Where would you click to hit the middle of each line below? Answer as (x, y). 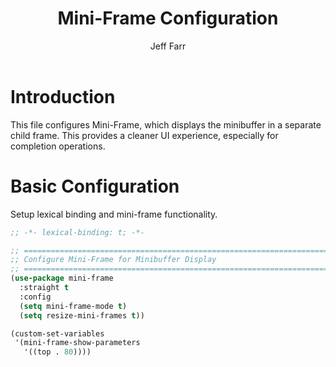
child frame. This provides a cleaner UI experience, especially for (144, 135)
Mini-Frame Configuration (168, 18)
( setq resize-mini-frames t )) (82, 315)
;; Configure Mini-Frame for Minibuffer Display (113, 260)
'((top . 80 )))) (57, 352)
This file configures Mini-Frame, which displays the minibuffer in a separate (166, 124)
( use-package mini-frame (62, 278)
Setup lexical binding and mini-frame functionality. (114, 214)
